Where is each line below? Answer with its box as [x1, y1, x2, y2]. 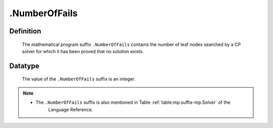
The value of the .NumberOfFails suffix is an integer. [22, 76, 135, 82]
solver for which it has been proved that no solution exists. [22, 48, 144, 54]
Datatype [9, 61, 39, 70]
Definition [9, 27, 41, 35]
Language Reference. [48, 106, 94, 112]
